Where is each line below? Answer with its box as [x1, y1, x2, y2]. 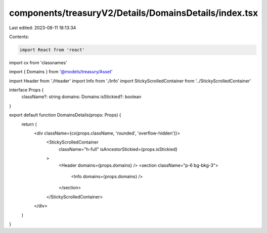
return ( [21, 121, 37, 127]
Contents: [9, 34, 29, 40]
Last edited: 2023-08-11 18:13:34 [9, 25, 76, 31]
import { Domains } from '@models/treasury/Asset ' [9, 69, 113, 75]
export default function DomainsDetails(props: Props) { [9, 112, 121, 118]
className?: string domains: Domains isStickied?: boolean [21, 94, 142, 100]
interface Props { [9, 87, 44, 93]
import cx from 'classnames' [9, 59, 67, 65]
